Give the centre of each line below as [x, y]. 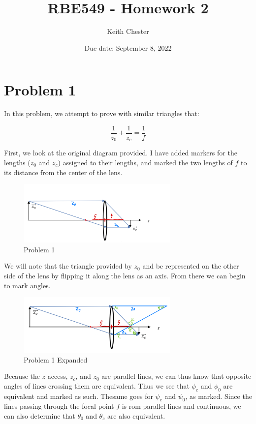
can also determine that [40, 415]
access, [58, 376]
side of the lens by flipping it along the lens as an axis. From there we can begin [125, 276]
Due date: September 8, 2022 [128, 47]
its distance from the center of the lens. [63, 172]
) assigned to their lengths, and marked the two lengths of [145, 162]
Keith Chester [128, 31]
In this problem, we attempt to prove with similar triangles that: [102, 113]
